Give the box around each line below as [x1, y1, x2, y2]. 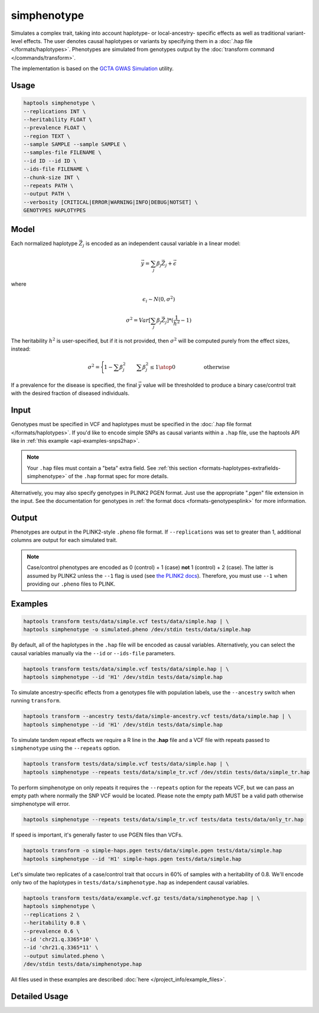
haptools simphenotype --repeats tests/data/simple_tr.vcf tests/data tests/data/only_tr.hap [23, 816, 304, 823]
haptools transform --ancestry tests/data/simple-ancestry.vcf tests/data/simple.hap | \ [23, 713, 292, 720]
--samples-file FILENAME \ [23, 149, 102, 156]
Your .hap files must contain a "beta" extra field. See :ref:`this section [27, 464, 197, 472]
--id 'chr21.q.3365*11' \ [23, 945, 99, 951]
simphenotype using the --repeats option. [11, 744, 121, 752]
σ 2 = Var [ [126, 316, 151, 324]
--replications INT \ [23, 108, 86, 115]
